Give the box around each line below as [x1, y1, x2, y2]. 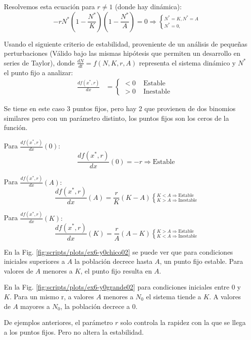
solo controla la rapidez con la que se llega [120, 317, 246, 327]
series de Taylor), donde [4, 57, 75, 67]
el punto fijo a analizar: [4, 67, 73, 77]
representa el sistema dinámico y [139, 57, 236, 67]
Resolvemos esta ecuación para [4, 1, 95, 11]
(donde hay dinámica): [115, 1, 182, 11]
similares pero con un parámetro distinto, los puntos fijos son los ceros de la [4, 113, 229, 123]
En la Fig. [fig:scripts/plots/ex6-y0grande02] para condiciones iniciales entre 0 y [4, 282, 241, 292]
